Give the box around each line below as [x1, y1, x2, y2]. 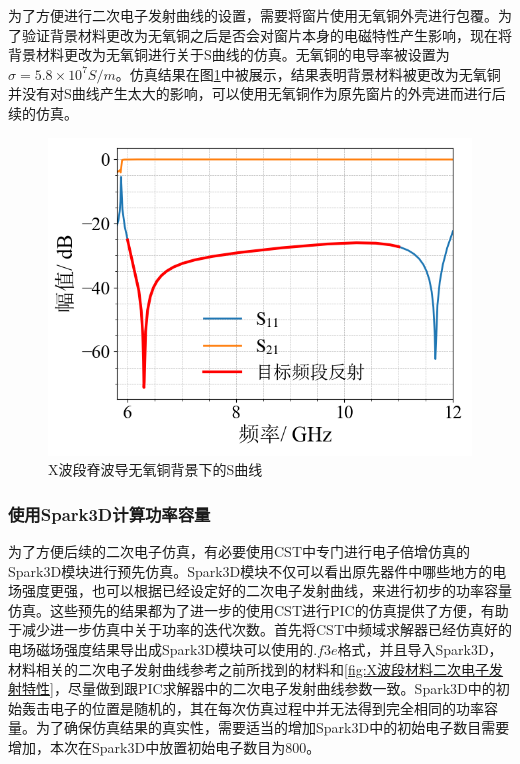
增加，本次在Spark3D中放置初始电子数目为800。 [8, 736, 321, 757]
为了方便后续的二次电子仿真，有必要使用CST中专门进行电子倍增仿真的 [8, 540, 470, 561]
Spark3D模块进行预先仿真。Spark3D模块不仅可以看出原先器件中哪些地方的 [8, 560, 493, 581]
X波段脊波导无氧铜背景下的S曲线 [48, 459, 263, 480]
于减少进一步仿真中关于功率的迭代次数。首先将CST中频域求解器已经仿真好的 [8, 619, 512, 640]
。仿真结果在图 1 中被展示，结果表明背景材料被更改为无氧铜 [115, 63, 501, 84]
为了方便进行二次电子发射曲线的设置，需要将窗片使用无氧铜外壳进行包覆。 [8, 5, 498, 25]
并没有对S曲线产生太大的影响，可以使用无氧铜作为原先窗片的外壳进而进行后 [8, 83, 506, 104]
